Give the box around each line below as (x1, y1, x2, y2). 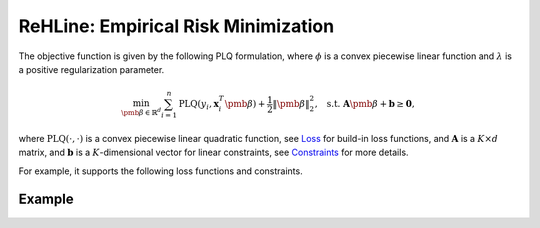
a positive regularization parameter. (18, 63, 165, 75)
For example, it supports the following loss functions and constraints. (18, 165, 304, 177)
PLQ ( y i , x (178, 98, 220, 112)
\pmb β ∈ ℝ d (120, 106, 162, 117)
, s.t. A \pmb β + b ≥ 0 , (314, 98, 415, 110)
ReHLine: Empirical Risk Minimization (18, 15, 335, 37)
